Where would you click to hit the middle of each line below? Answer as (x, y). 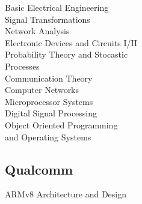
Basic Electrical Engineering (57, 7)
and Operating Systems (48, 136)
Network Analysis (37, 31)
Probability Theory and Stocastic (66, 54)
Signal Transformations (48, 19)
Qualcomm (39, 169)
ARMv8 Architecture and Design (66, 194)
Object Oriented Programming (61, 124)
